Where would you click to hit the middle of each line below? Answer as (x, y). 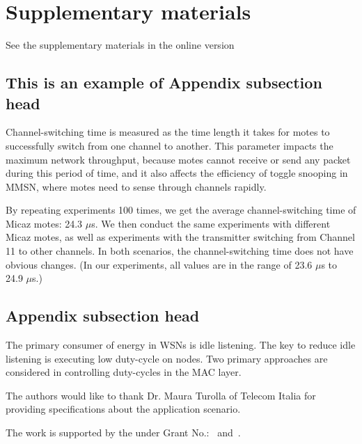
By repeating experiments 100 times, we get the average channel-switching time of (181, 210)
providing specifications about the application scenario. (123, 409)
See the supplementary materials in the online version (120, 45)
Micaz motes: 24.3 (44, 223)
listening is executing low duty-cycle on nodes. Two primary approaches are (167, 358)
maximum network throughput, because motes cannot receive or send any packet (178, 159)
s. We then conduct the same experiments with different (211, 223)
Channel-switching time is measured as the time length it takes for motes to (168, 132)
